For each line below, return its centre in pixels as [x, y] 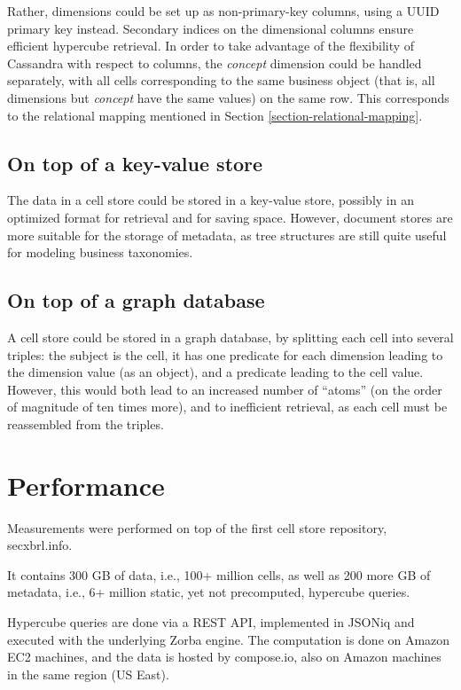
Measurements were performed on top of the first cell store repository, [197, 527]
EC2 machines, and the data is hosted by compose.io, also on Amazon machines [224, 657]
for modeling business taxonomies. [100, 252]
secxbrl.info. [40, 545]
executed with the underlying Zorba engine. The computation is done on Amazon [229, 639]
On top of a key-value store [135, 163]
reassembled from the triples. [86, 423]
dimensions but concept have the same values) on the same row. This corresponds [228, 97]
